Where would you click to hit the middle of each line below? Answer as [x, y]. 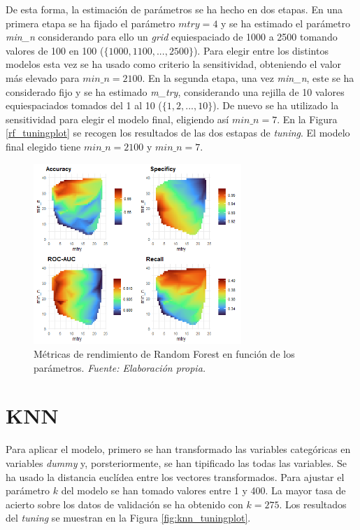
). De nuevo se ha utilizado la [276, 105]
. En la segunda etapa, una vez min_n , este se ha [248, 77]
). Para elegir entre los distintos [261, 50]
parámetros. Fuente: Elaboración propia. [120, 367]
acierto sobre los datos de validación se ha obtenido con [124, 504]
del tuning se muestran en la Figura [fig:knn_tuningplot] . [128, 518]
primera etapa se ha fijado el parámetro [91, 23]
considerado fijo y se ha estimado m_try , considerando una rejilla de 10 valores [175, 91]
